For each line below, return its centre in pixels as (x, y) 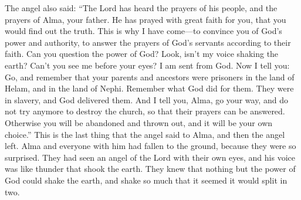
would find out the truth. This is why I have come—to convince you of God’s (143, 31)
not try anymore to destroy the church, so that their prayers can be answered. (145, 111)
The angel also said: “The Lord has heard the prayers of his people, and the (141, 8)
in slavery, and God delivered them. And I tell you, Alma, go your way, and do (146, 99)
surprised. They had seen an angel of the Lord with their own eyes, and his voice (150, 157)
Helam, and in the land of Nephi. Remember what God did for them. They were (149, 88)
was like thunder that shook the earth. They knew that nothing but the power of (150, 169)
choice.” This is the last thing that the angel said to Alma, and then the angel (145, 134)
